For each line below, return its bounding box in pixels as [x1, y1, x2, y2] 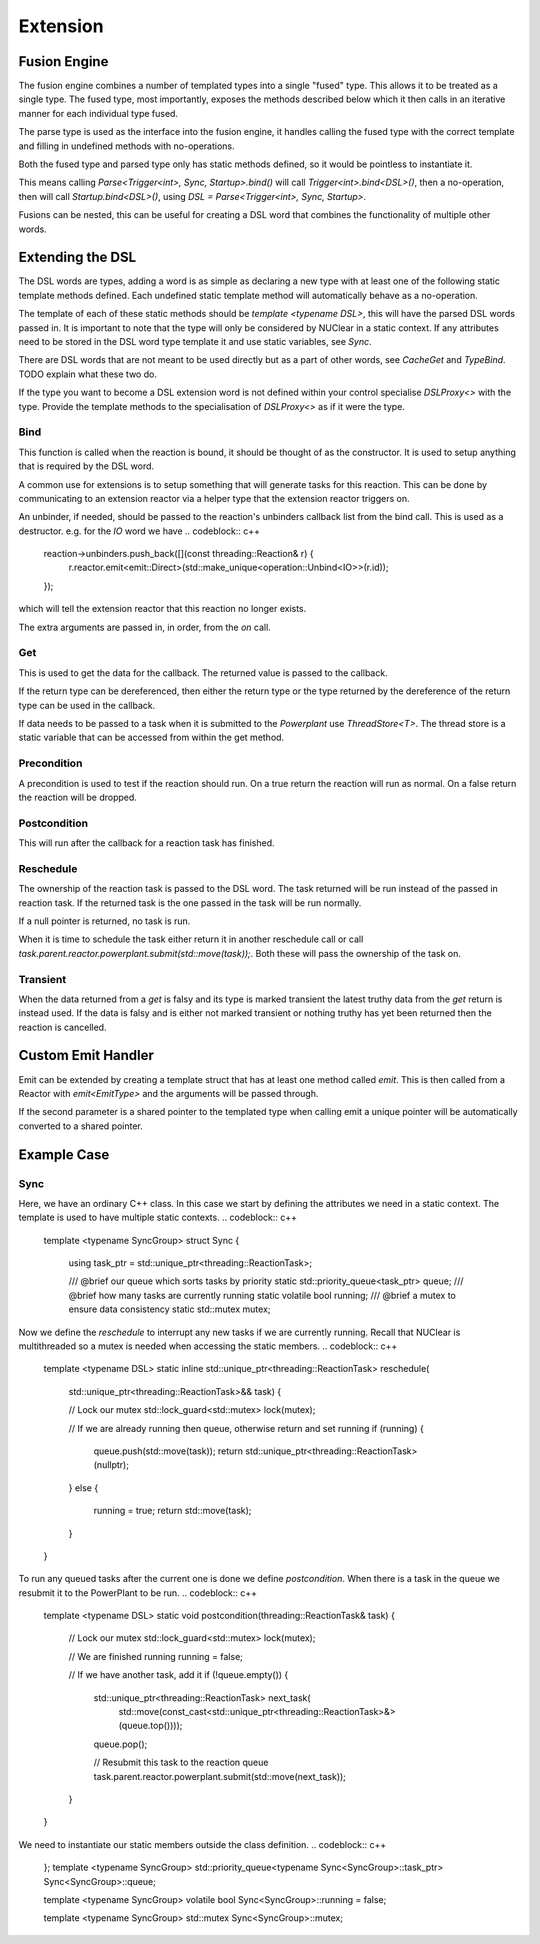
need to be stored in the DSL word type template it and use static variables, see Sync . [18, 336, 372, 348]
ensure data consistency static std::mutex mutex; [68, 1303, 271, 1315]
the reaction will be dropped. [18, 791, 137, 803]
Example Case [18, 1146, 110, 1163]
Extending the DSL [18, 249, 137, 266]
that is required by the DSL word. [18, 460, 155, 472]
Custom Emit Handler [18, 1047, 155, 1064]
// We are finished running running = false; [68, 1650, 244, 1662]
